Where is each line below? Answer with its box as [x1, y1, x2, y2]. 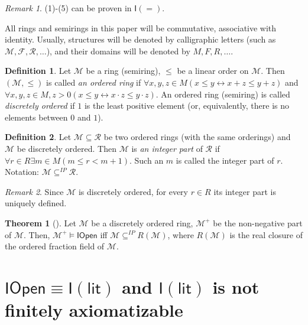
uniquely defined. [5, 197, 67, 209]
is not [212, 274, 260, 298]
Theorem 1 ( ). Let [5, 216, 76, 229]
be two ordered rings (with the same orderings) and [103, 131, 291, 143]
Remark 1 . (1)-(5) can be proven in [5, 2, 132, 14]
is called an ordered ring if [46, 76, 141, 88]
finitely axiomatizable [5, 298, 183, 322]
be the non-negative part [213, 216, 303, 229]
